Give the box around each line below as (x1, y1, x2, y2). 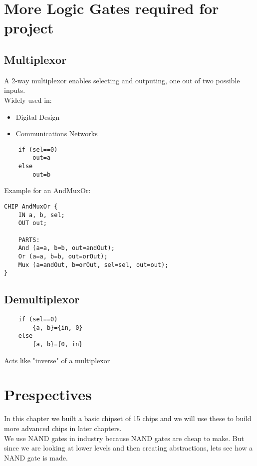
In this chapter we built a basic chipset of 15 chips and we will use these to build (4, 413, 252, 424)
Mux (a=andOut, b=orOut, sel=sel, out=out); (18, 261, 169, 268)
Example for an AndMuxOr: (4, 185, 91, 196)
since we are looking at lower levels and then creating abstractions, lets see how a (4, 443, 253, 453)
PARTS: (18, 236, 40, 243)
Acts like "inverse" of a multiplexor (4, 355, 110, 365)
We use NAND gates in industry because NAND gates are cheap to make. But (4, 433, 244, 443)
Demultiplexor (4, 291, 80, 307)
